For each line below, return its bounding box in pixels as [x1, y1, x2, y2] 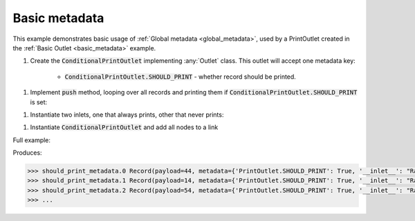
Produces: [12, 148, 42, 157]
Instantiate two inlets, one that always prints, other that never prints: [30, 110, 224, 119]
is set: [30, 97, 48, 106]
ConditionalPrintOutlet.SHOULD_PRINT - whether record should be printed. [64, 73, 297, 81]
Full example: [12, 135, 51, 144]
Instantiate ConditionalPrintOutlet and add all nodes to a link [30, 123, 219, 131]
